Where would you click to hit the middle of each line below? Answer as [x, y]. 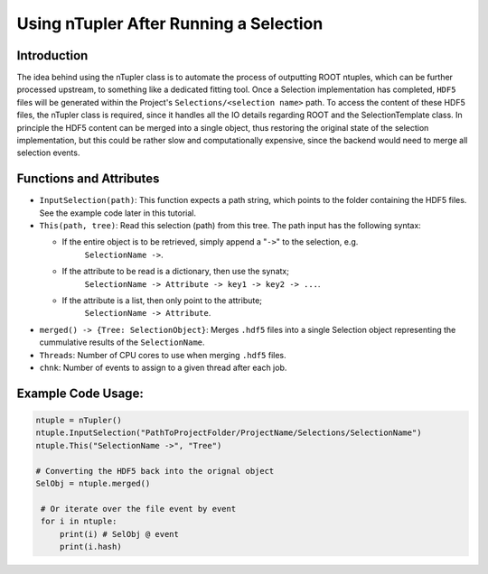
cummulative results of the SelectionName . [122, 342]
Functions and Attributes [88, 179]
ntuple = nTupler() [79, 420]
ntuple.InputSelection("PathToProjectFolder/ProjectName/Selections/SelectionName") [229, 433]
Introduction [52, 56]
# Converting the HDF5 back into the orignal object [155, 471]
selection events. [48, 153]
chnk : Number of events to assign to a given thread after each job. [163, 367]
